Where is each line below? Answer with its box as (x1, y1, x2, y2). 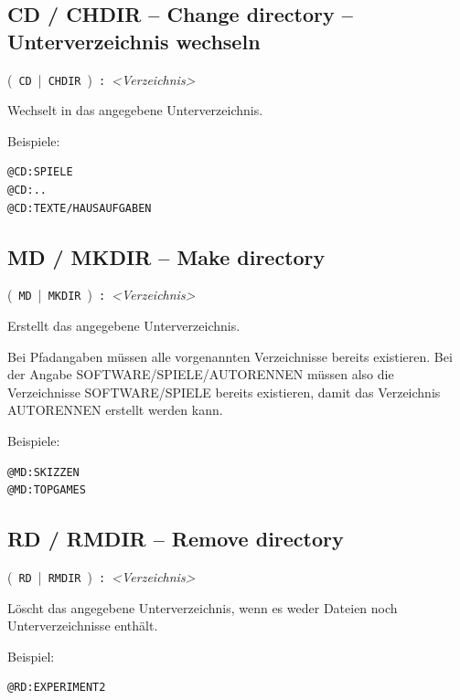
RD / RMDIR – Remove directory (7, 525, 344, 553)
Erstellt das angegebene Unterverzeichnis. (7, 316, 241, 335)
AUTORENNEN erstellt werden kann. (7, 400, 223, 419)
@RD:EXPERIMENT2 (7, 681, 106, 695)
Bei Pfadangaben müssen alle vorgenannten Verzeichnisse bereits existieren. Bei (7, 346, 453, 366)
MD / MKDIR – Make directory (7, 242, 326, 270)
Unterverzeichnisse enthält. (7, 616, 158, 635)
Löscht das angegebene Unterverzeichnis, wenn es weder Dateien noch (7, 598, 398, 617)
